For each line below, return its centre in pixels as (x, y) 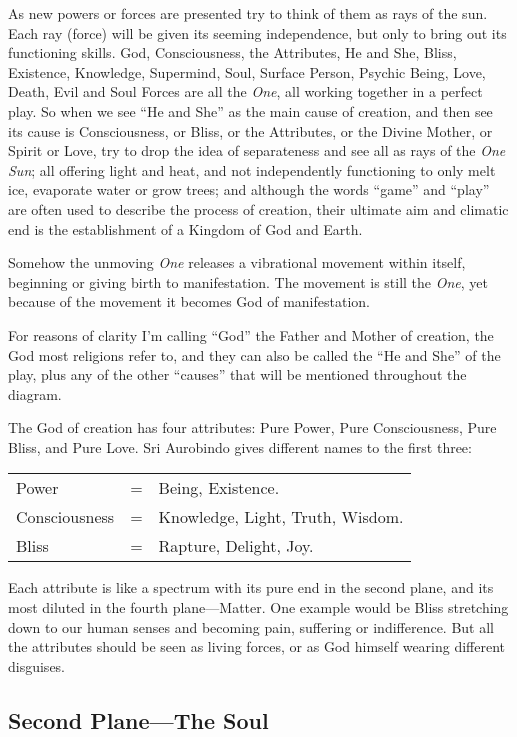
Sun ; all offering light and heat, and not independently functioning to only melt (252, 169)
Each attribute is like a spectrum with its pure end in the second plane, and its (251, 587)
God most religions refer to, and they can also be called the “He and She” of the (254, 354)
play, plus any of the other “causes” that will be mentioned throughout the (237, 374)
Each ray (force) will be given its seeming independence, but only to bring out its (257, 32)
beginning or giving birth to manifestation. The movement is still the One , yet (248, 281)
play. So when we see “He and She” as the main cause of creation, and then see (250, 110)
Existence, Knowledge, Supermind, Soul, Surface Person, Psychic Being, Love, (247, 71)
